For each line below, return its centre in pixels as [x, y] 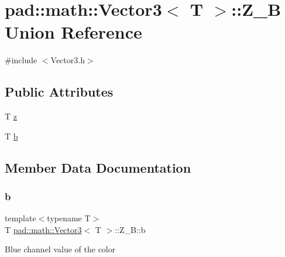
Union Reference [73, 32]
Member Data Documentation [98, 167]
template [20, 218]
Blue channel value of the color [60, 249]
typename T [69, 218]
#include [21, 60]
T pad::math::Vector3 [43, 229]
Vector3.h [68, 60]
